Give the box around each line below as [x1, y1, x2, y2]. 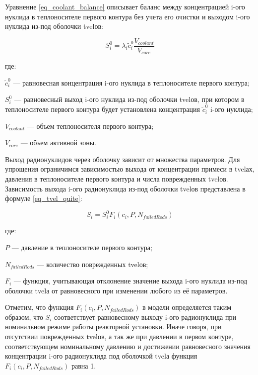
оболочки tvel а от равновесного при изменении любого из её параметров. [5, 285, 228, 295]
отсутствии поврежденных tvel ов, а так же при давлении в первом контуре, [5, 331, 234, 342]
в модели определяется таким [142, 302, 232, 312]
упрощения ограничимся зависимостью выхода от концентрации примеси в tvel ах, [5, 164, 255, 174]
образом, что [5, 311, 43, 322]
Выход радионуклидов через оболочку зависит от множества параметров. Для [5, 154, 240, 164]
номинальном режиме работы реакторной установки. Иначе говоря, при [5, 321, 222, 332]
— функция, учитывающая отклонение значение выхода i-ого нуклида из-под [13, 276, 248, 286]
